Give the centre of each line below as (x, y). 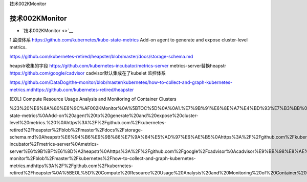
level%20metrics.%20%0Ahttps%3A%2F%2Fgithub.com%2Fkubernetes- (88, 123)
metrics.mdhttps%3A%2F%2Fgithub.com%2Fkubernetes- (71, 166)
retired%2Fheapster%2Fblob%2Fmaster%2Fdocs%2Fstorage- (76, 130)
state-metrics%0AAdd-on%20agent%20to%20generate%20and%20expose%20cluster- (104, 116)
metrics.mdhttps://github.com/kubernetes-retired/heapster (72, 89)
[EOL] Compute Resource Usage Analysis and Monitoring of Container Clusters (93, 99)
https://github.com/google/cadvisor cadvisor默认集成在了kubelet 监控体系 (88, 73)
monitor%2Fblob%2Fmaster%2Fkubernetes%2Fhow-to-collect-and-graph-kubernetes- (103, 158)
